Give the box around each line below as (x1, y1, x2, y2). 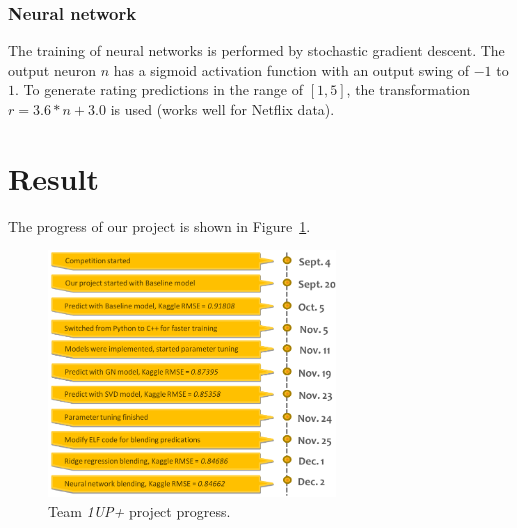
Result (8, 157, 99, 198)
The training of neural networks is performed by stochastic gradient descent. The (8, 40, 505, 61)
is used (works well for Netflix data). (110, 99, 335, 119)
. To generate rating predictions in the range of (15, 79, 304, 100)
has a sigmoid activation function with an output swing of (113, 59, 470, 80)
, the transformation (346, 79, 471, 100)
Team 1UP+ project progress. (48, 500, 231, 521)
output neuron (8, 59, 96, 80)
